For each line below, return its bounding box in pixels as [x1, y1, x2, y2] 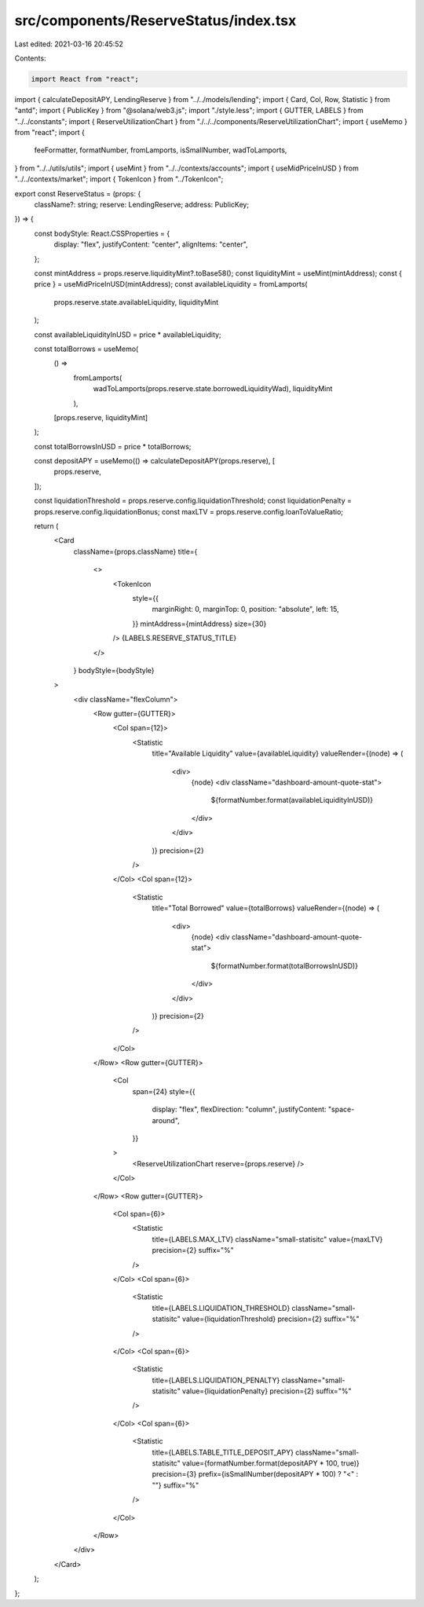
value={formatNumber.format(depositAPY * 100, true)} [181, 1459, 360, 1468]
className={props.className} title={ [73, 547, 198, 556]
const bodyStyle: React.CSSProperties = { [34, 229, 170, 238]
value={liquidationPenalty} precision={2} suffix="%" [181, 1386, 352, 1396]
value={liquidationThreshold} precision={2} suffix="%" [181, 1314, 360, 1323]
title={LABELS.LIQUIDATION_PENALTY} [152, 1375, 280, 1385]
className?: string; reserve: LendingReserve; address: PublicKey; [34, 200, 250, 210]
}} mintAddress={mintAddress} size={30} [132, 619, 267, 628]
